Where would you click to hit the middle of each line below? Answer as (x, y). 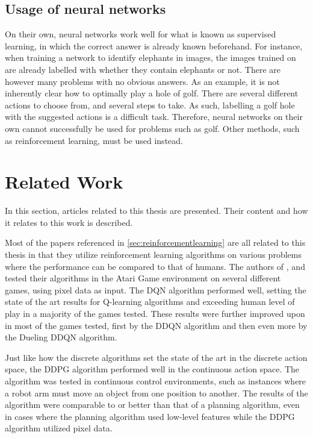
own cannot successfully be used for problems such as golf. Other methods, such (152, 128)
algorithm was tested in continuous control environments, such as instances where (156, 380)
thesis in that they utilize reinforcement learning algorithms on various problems (153, 255)
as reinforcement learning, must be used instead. (94, 140)
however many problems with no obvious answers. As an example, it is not (142, 81)
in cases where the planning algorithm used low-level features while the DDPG (150, 416)
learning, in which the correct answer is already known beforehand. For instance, (154, 45)
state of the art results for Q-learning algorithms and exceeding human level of (150, 302)
